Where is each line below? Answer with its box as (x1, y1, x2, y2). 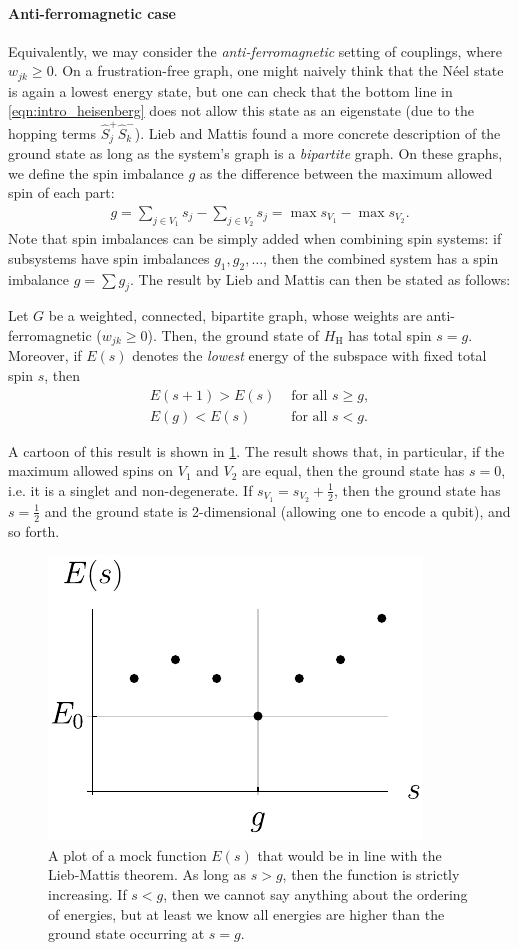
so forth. (8, 520, 60, 541)
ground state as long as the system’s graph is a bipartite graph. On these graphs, (8, 143, 503, 164)
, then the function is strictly (282, 864, 460, 885)
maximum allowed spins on (8, 460, 174, 481)
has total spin (348, 325, 432, 345)
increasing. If (48, 883, 127, 904)
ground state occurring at (48, 923, 205, 944)
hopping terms (8, 122, 97, 143)
